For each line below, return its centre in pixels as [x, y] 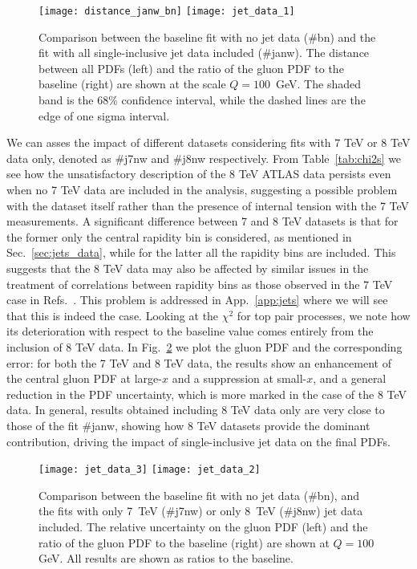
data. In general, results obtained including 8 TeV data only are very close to [196, 410]
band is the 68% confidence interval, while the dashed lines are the [202, 100]
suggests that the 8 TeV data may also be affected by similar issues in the [188, 268]
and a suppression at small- [239, 378]
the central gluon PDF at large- [84, 378]
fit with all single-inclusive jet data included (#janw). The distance [204, 53]
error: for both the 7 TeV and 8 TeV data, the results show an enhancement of [199, 362]
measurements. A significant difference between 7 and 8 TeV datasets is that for [202, 221]
